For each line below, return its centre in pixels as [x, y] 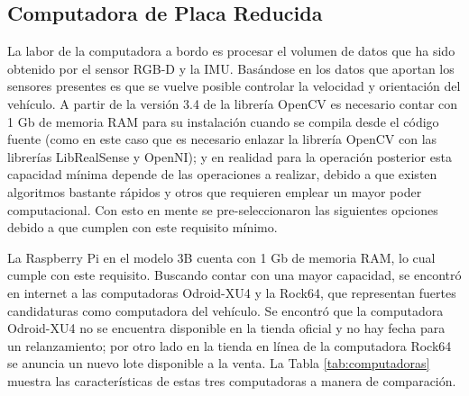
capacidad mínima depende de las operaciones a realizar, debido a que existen [222, 174]
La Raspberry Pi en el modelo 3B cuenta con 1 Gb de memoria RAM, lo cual [221, 257]
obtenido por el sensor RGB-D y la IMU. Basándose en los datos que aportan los [231, 68]
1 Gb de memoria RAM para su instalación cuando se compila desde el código [223, 121]
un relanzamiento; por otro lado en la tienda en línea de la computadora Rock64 [230, 345]
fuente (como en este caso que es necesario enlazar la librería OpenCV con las [222, 139]
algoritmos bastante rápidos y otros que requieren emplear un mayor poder [215, 191]
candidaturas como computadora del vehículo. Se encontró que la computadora [225, 310]
